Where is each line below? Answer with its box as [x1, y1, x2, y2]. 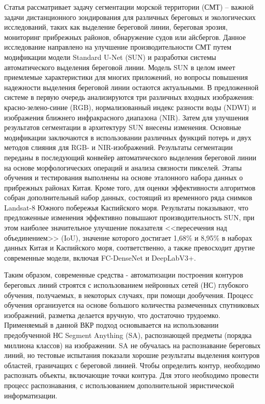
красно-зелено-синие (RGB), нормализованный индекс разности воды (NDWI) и [4, 101, 256, 112]
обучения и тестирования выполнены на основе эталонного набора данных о [4, 172, 243, 183]
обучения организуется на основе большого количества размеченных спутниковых [4, 300, 259, 310]
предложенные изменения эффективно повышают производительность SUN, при [4, 212, 255, 223]
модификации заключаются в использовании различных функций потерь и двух [4, 132, 252, 142]
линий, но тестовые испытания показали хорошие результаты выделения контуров [4, 350, 260, 360]
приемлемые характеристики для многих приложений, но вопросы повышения [4, 72, 248, 82]
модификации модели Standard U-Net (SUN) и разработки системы [4, 51, 216, 62]
